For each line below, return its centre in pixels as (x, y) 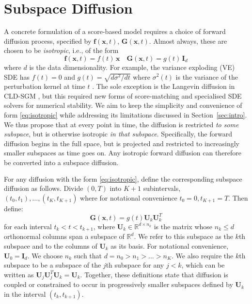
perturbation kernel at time (45, 86)
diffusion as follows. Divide (44, 188)
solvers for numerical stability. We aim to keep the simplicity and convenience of (123, 105)
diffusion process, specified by (48, 41)
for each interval (28, 226)
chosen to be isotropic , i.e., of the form (61, 50)
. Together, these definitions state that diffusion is (154, 274)
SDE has (17, 76)
